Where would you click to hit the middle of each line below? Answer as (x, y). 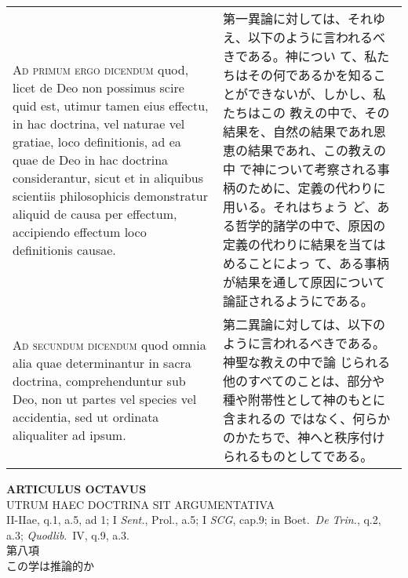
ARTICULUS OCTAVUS (76, 489)
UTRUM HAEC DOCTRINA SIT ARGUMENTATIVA (140, 504)
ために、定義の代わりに (317, 188)
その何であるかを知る (310, 75)
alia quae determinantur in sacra (102, 363)
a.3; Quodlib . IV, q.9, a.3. (68, 534)
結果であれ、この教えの (317, 150)
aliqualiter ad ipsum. (69, 435)
